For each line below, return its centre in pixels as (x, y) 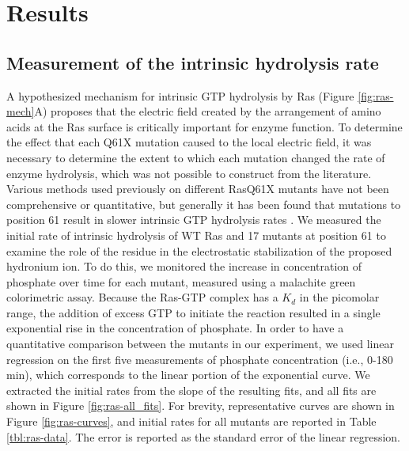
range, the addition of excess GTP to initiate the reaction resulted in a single (193, 312)
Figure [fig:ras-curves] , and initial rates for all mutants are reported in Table (191, 421)
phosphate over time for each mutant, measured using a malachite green (181, 281)
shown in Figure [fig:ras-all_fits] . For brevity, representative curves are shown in (201, 406)
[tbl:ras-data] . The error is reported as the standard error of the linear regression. (204, 436)
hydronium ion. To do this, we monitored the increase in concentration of (184, 266)
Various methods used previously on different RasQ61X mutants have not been (198, 189)
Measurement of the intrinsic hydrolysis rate (193, 62)
